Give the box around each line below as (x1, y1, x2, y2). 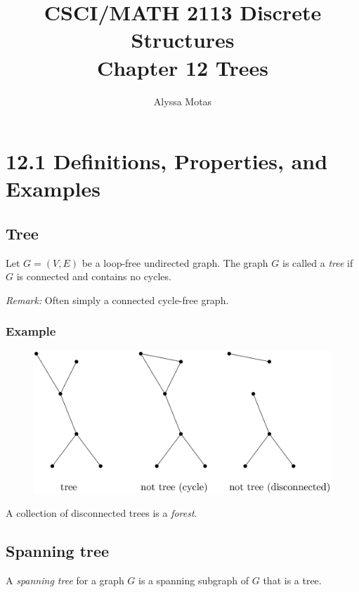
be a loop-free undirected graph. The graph (81, 255, 268, 270)
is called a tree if (282, 255, 353, 270)
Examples (6, 174, 100, 203)
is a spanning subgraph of (138, 572, 249, 587)
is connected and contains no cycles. (16, 269, 171, 284)
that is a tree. (263, 572, 322, 587)
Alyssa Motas (153, 93, 212, 108)
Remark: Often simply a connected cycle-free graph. (6, 292, 229, 307)
